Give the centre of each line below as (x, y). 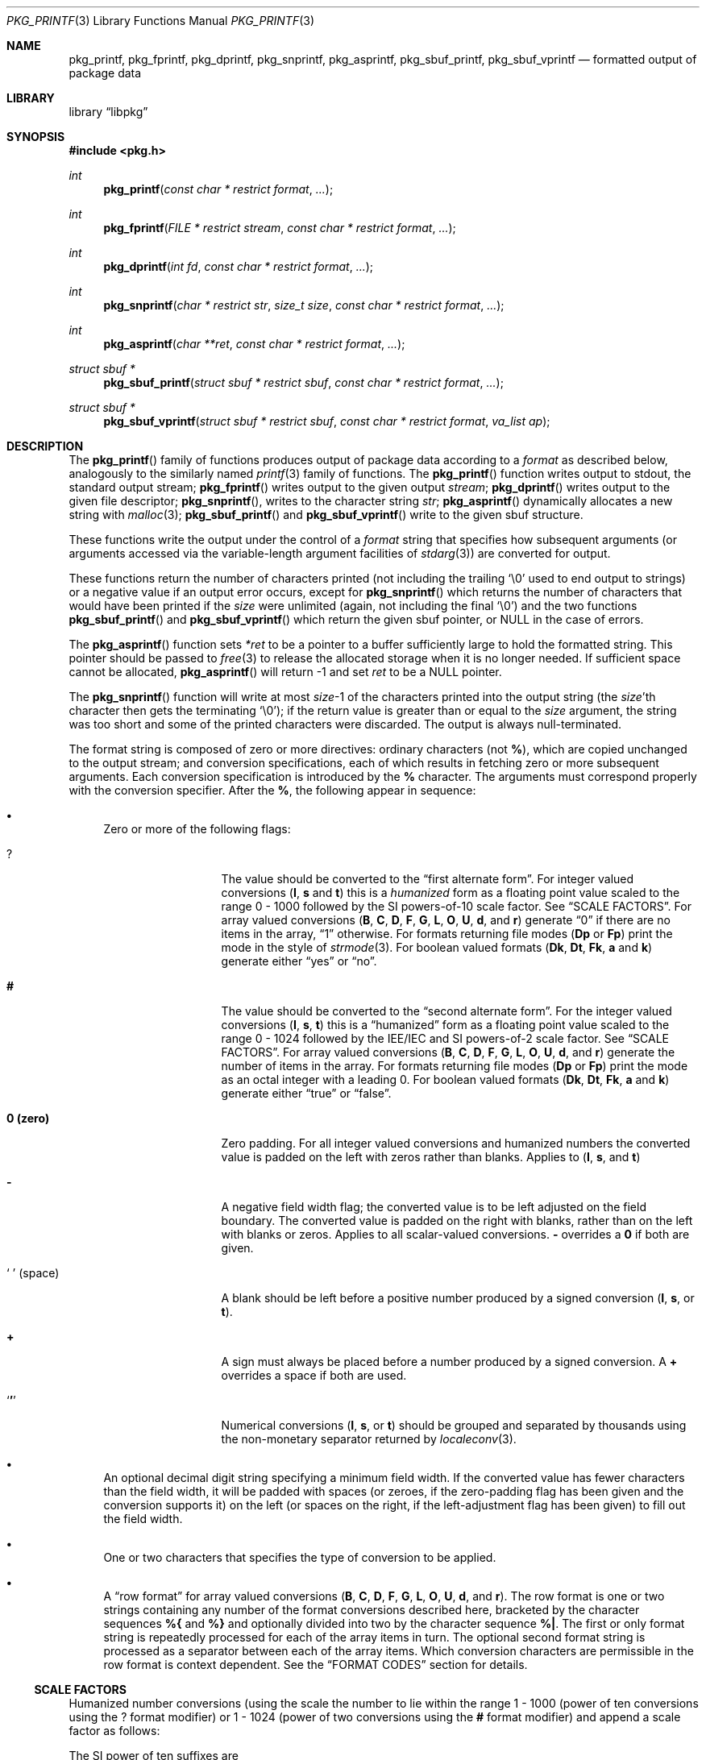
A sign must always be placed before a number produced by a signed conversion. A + (449, 1362)
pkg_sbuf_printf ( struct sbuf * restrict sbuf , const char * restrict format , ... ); (303, 382)
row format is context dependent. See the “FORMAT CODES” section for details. (316, 1665)
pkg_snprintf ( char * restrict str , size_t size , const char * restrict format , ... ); (304, 305)
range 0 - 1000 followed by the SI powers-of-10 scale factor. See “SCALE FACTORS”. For (456, 906)
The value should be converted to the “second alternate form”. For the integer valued (446, 1011)
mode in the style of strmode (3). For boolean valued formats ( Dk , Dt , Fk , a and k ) (437, 947)
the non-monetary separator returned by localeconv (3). (369, 1439)
